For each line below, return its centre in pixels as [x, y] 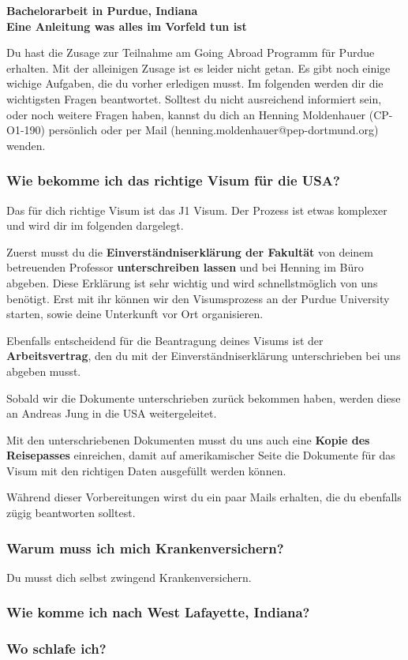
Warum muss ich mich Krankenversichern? [145, 547]
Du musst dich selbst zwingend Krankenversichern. [129, 577]
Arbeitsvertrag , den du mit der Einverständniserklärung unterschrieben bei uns [204, 356]
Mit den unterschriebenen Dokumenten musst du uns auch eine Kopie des [188, 439]
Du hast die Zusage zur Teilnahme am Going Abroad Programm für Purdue [191, 52]
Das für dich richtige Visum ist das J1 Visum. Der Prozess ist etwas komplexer [197, 210]
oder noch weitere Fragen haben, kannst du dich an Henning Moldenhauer [186, 114]
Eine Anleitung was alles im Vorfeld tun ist [127, 26]
